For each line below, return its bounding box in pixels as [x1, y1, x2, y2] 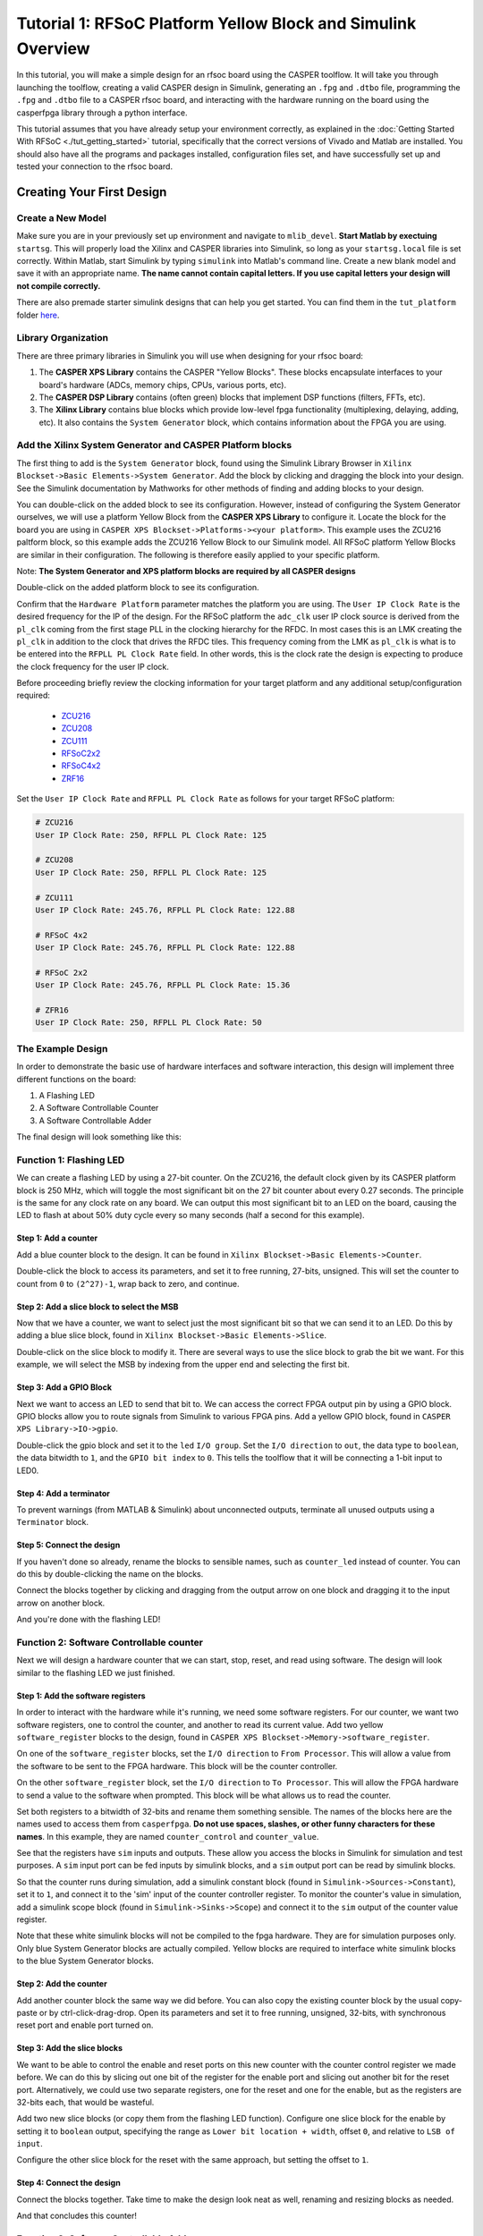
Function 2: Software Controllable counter [16, 1637, 203, 1648]
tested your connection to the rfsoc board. [16, 161, 174, 172]
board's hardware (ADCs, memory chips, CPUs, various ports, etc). [38, 379, 286, 390]
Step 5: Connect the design [16, 1539, 121, 1551]
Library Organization [16, 332, 109, 344]
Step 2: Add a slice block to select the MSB [16, 1301, 179, 1312]
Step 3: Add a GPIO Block [16, 1382, 112, 1393]
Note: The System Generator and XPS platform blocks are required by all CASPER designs [16, 565, 357, 576]
